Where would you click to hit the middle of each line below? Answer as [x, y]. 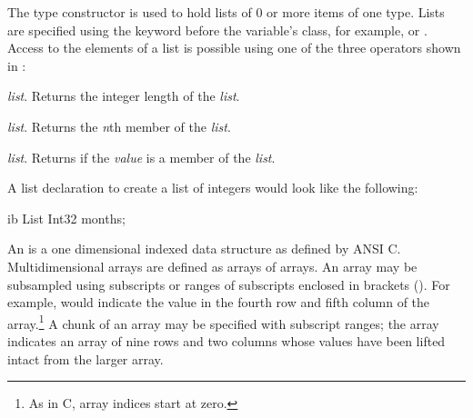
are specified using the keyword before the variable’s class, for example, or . [217, 30]
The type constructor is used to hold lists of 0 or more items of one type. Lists [226, 12]
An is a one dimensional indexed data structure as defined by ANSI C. [204, 249]
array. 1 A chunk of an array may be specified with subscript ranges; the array [223, 322]
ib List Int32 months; [66, 218]
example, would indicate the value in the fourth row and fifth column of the [219, 302]
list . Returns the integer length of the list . [124, 96]
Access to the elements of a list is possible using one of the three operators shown [234, 48]
